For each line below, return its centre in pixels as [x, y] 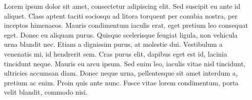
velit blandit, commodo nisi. [46, 92]
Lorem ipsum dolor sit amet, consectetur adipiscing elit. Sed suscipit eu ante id [122, 6]
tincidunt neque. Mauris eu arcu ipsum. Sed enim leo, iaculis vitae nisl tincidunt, [125, 63]
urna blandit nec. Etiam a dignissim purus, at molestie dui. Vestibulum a [113, 44]
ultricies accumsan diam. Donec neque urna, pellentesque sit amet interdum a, [121, 73]
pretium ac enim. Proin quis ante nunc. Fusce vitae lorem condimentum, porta [121, 82]
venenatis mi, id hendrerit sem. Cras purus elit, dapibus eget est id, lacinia [116, 53]
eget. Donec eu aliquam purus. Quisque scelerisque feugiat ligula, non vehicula [121, 34]
